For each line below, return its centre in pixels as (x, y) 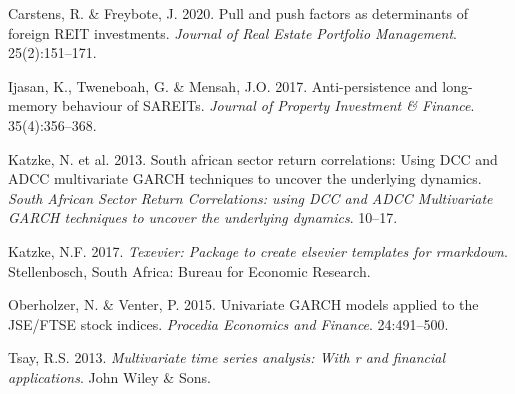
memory (33, 105)
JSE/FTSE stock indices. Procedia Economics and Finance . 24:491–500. (228, 323)
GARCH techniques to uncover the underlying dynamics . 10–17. (203, 217)
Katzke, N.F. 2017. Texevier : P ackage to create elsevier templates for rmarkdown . (258, 250)
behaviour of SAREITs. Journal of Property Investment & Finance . (268, 105)
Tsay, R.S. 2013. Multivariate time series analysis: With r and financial (227, 357)
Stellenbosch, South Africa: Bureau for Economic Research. (189, 270)
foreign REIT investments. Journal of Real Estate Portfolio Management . (232, 32)
